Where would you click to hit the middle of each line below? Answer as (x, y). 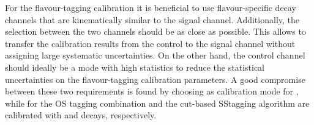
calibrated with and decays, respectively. (81, 115)
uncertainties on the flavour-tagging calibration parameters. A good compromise (155, 79)
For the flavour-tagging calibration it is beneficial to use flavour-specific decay (151, 7)
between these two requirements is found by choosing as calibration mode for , (152, 91)
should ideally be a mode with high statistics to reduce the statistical (135, 67)
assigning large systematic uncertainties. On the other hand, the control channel (155, 55)
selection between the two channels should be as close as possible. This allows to (155, 31)
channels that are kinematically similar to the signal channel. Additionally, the (152, 19)
